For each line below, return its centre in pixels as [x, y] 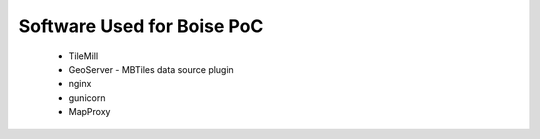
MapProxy [89, 112]
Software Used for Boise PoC [141, 26]
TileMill [83, 56]
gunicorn [87, 97]
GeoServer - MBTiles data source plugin [151, 69]
